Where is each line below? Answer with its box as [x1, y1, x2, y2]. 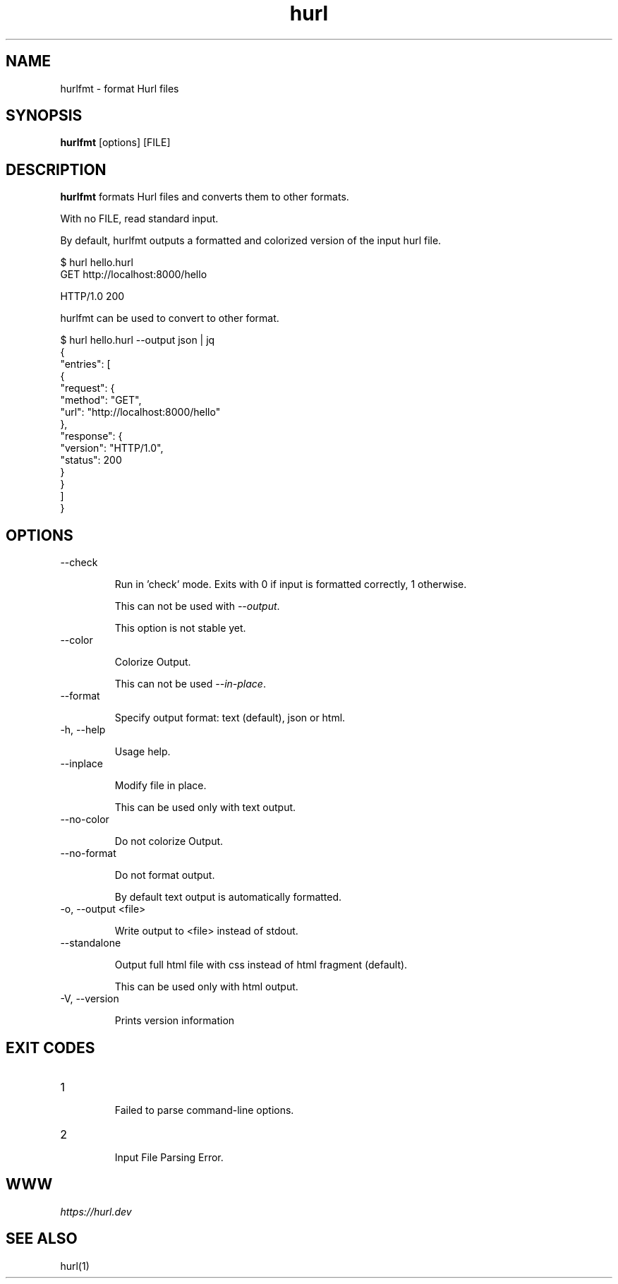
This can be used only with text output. [114, 801, 296, 814]
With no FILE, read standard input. [60, 212, 219, 225]
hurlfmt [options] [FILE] [60, 136, 171, 149]
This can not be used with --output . [114, 600, 280, 613]
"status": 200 [60, 454, 122, 467]
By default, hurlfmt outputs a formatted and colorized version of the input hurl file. [60, 234, 442, 247]
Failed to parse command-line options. [114, 1103, 294, 1116]
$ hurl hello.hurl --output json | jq [60, 334, 215, 347]
